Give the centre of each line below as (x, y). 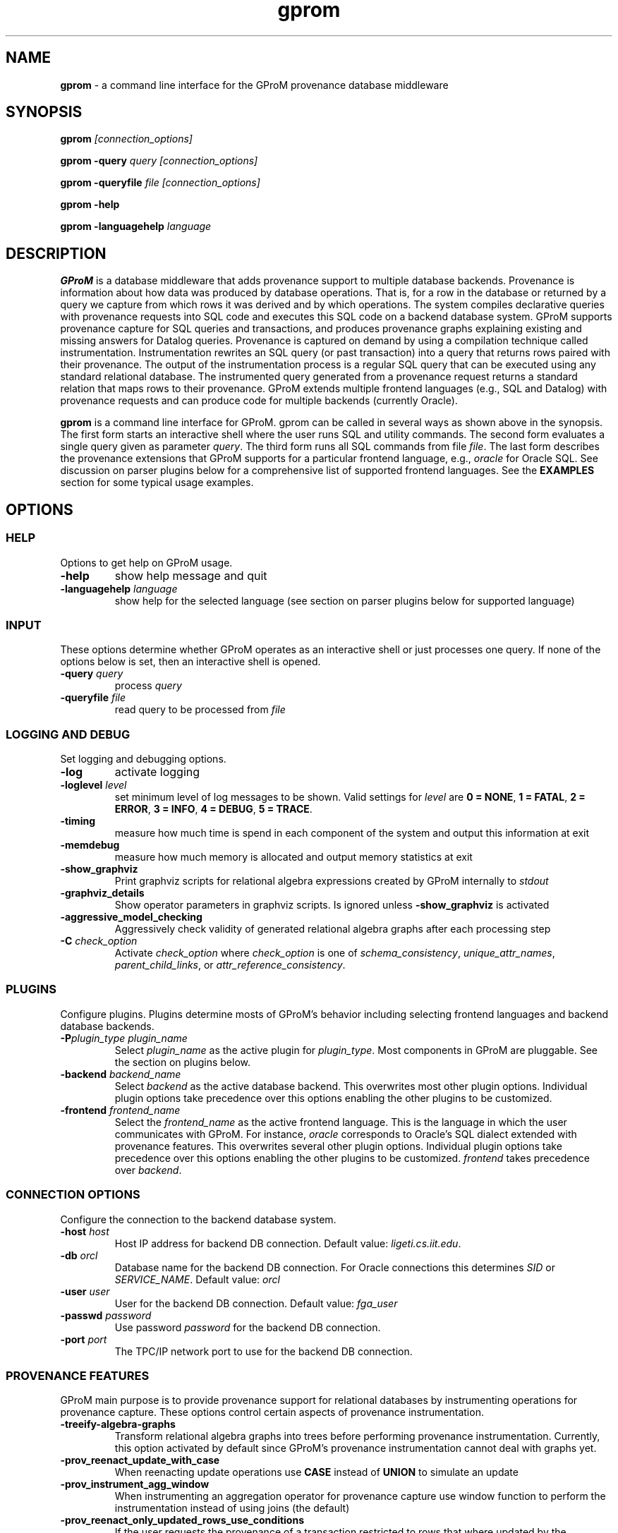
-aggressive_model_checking (131, 917)
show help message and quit (191, 575)
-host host (85, 1231)
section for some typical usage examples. (157, 483)
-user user (85, 1291)
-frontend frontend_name (120, 1110)
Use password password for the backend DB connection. (248, 1327)
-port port (84, 1339)
